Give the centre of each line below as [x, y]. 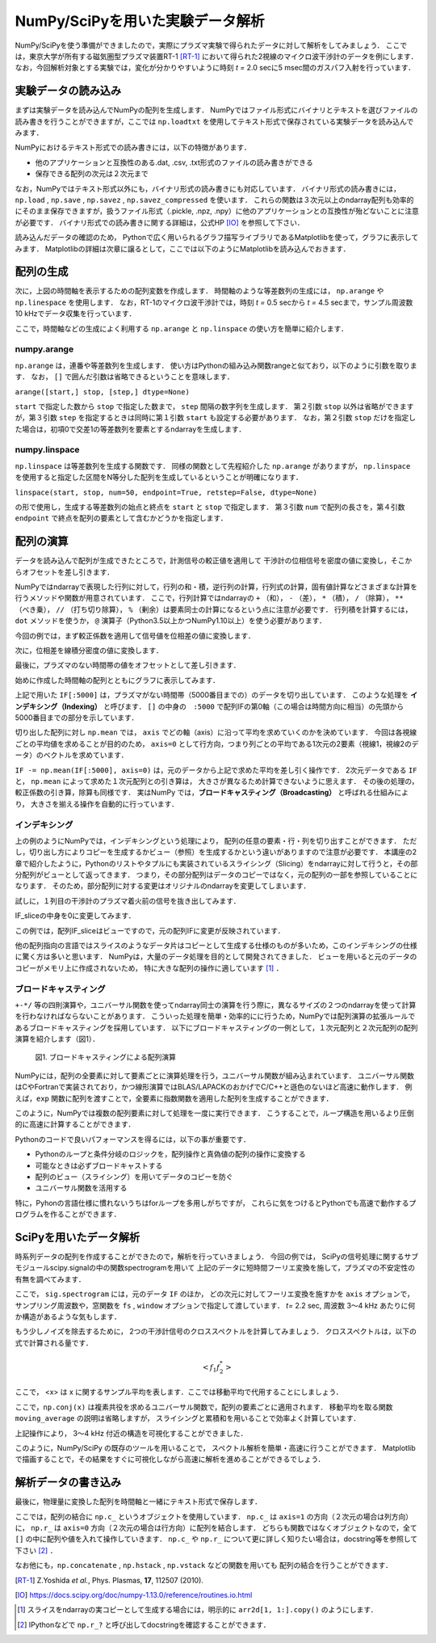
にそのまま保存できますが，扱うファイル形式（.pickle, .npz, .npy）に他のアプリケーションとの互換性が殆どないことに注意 [217, 211]
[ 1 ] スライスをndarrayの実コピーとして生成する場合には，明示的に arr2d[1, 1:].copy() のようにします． [197, 1610]
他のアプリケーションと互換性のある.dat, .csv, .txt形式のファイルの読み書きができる [174, 162]
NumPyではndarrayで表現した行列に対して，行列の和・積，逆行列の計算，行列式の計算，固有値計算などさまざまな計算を [216, 587]
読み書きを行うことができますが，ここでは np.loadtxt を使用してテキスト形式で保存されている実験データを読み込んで [214, 121]
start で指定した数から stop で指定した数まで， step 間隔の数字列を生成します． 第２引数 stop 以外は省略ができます [214, 406]
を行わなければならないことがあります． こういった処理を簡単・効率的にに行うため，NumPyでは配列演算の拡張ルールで [215, 1016]
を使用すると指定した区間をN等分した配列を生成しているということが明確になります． [159, 478]
